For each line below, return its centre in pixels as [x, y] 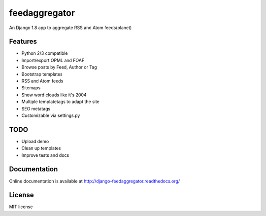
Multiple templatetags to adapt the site [60, 102]
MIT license [21, 207]
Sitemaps [31, 88]
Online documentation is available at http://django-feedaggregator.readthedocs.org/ [94, 181]
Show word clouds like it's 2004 [54, 95]
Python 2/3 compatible [45, 53]
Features [23, 42]
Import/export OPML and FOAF [53, 60]
